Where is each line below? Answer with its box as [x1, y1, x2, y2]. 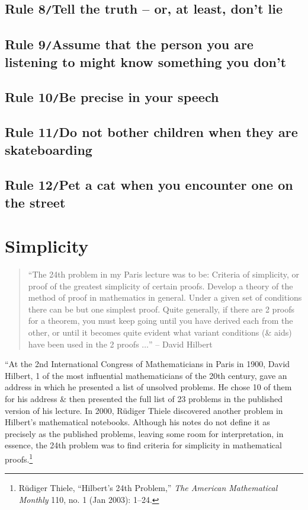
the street [5, 193, 66, 211]
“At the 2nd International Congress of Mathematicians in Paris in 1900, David [5, 358, 290, 370]
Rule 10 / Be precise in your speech [5, 87, 219, 106]
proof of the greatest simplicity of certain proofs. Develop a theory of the [28, 279, 293, 292]
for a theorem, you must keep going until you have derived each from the [28, 314, 293, 327]
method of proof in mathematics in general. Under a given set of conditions [28, 291, 302, 304]
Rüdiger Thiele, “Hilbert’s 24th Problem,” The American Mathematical [18, 482, 278, 494]
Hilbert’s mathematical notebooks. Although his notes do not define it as [5, 416, 270, 428]
